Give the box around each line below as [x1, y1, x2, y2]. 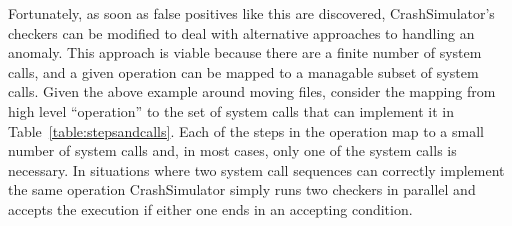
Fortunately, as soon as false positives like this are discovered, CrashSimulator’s [8, 3, 495, 23]
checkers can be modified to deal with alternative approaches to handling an [8, 22, 475, 43]
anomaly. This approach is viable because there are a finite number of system [8, 42, 482, 63]
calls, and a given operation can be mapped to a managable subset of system [8, 61, 479, 82]
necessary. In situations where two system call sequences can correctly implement [8, 159, 505, 180]
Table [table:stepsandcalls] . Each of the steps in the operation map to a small [8, 120, 484, 141]
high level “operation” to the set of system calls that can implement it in [8, 100, 454, 121]
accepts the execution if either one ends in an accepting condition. [8, 198, 413, 219]
